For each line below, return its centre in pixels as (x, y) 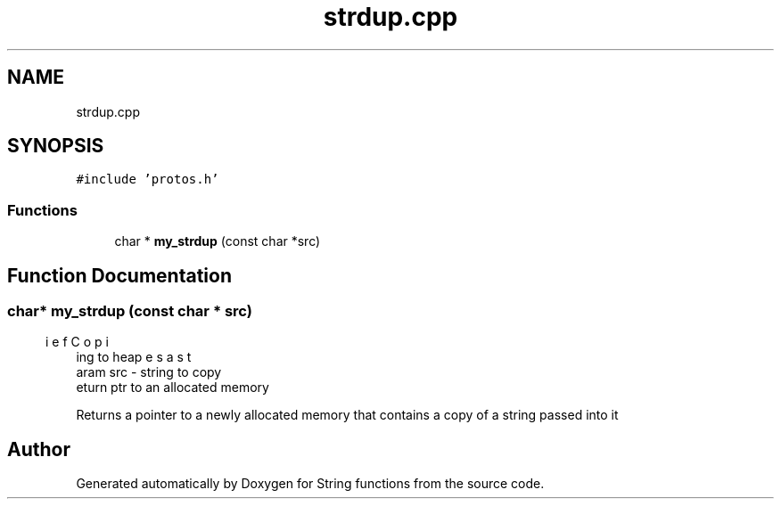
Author (39, 449)
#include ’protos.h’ (148, 180)
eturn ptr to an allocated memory (173, 388)
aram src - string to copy (149, 372)
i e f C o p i (77, 342)
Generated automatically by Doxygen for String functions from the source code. (310, 484)
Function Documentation (119, 275)
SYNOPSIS (56, 146)
